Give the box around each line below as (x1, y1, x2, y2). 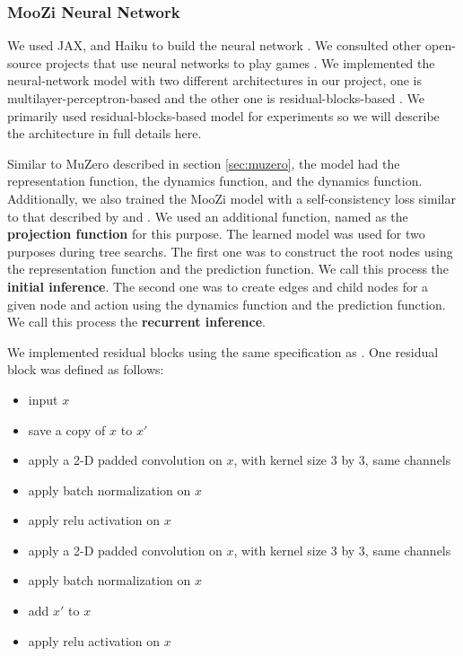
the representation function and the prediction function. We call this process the (7, 259, 450, 278)
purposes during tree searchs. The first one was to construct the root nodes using (7, 241, 453, 260)
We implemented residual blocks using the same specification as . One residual (7, 342, 439, 361)
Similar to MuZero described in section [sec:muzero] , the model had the (7, 153, 400, 172)
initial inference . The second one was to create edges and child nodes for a (7, 276, 429, 295)
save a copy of (28, 420, 106, 439)
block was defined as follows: (7, 360, 164, 379)
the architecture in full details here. (7, 124, 202, 143)
